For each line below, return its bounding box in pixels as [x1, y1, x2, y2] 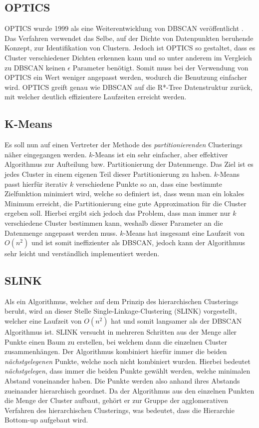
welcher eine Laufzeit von [4, 316, 82, 326]
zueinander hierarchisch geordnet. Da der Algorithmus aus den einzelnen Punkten [4, 385, 255, 396]
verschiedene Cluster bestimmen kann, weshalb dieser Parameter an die [4, 217, 223, 228]
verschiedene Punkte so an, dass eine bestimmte [75, 178, 222, 189]
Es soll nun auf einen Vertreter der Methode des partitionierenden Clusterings [4, 139, 243, 150]
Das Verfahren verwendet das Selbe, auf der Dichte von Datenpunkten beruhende [4, 32, 254, 43]
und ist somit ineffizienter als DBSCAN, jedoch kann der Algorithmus [31, 237, 246, 248]
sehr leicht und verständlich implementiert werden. [4, 248, 160, 259]
